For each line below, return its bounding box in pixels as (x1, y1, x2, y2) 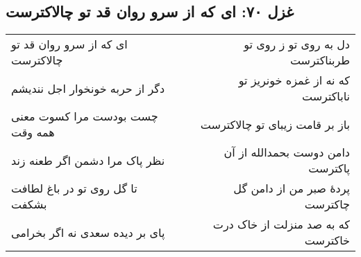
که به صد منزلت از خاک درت (212, 216, 350, 233)
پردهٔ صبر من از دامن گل (233, 180, 350, 197)
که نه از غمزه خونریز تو (238, 72, 350, 89)
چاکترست (304, 196, 350, 213)
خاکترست (304, 232, 350, 249)
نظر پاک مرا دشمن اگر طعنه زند (11, 152, 165, 168)
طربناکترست (289, 52, 350, 69)
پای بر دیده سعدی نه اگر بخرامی (11, 224, 165, 240)
